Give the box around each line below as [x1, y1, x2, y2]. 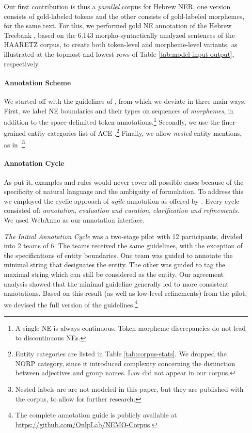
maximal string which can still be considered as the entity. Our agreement [4, 269, 224, 279]
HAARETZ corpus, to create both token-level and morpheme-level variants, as [4, 39, 237, 49]
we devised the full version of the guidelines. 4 [4, 298, 138, 309]
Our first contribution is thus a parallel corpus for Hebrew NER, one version [4, 1, 231, 11]
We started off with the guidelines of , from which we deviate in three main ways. [4, 96, 246, 106]
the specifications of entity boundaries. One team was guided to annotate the [4, 250, 233, 260]
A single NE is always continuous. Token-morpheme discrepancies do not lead [15, 323, 246, 333]
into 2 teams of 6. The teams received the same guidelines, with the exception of [4, 241, 243, 251]
